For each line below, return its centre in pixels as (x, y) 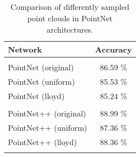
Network (25, 49)
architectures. (70, 29)
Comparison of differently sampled (70, 7)
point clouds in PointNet (70, 18)
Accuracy (114, 49)
